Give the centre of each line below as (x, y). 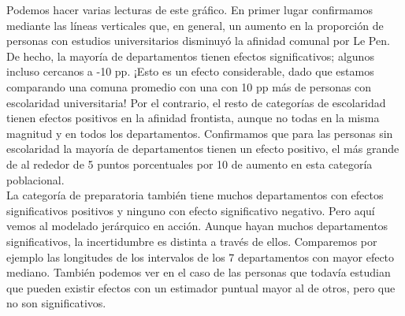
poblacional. (35, 179)
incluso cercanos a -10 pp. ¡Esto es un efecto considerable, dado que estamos (190, 71)
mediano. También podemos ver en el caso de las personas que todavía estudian (199, 272)
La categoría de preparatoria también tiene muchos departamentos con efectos (195, 195)
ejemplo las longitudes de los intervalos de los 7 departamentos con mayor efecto (201, 257)
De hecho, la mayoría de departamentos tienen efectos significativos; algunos (190, 56)
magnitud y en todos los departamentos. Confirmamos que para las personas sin (200, 133)
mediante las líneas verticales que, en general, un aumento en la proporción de (195, 25)
